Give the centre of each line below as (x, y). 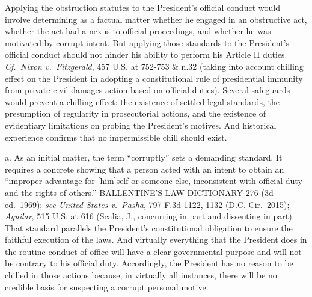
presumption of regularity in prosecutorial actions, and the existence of (136, 113)
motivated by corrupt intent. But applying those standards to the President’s (147, 42)
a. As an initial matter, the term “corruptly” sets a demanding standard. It (144, 157)
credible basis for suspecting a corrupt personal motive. (107, 286)
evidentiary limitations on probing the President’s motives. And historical (141, 125)
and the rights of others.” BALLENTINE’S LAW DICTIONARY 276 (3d (139, 192)
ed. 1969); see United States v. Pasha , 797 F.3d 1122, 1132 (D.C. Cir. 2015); (147, 204)
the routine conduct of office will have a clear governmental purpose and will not (153, 251)
